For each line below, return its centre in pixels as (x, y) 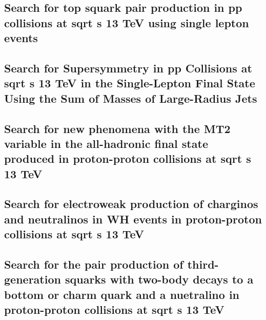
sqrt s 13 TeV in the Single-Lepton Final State (130, 83)
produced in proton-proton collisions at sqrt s (128, 158)
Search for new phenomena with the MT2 (117, 128)
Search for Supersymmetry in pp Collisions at (128, 68)
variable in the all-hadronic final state (106, 143)
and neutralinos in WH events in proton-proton (133, 219)
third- (203, 264)
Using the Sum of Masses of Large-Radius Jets (131, 98)
